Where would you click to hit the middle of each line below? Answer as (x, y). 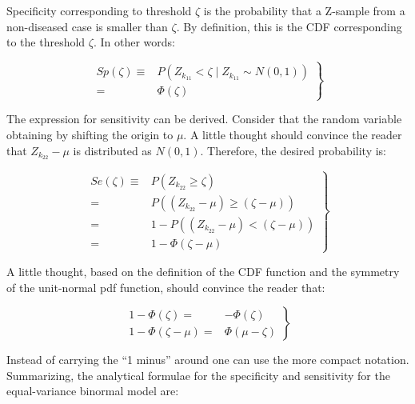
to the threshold (46, 42)
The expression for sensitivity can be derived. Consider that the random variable (204, 119)
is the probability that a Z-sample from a (304, 10)
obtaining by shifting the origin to (90, 134)
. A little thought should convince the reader (293, 134)
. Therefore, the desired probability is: (293, 150)
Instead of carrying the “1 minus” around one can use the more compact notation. (208, 360)
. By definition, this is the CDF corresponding (289, 26)
